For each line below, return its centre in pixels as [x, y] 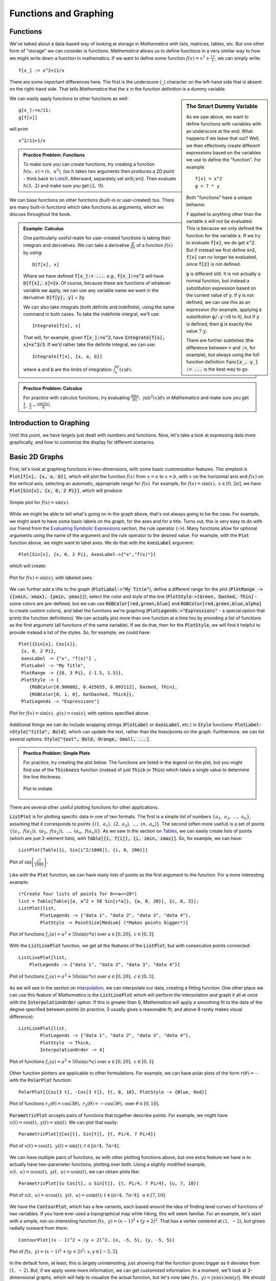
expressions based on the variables [224, 152]
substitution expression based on [221, 288]
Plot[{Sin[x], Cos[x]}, [48, 644]
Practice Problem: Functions [54, 155]
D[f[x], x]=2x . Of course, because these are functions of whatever [97, 283]
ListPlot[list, [38, 908]
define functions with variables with [224, 124]
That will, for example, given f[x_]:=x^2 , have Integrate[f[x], [94, 337]
